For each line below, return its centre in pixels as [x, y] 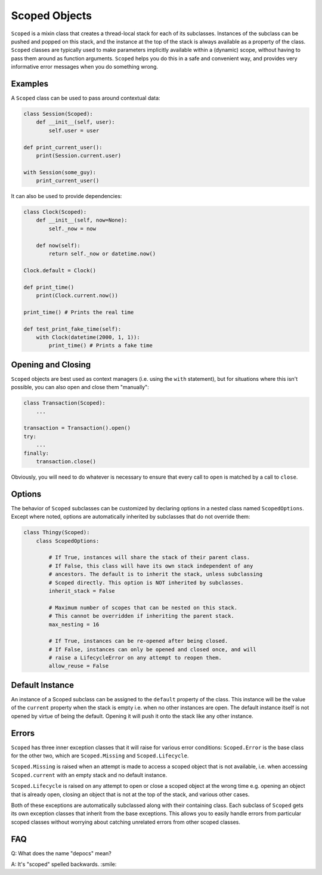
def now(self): [58, 245]
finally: [36, 453]
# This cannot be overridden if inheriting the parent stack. [142, 616]
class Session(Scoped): [58, 114]
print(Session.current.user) [79, 155]
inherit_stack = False [82, 591]
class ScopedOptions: [68, 541]
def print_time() [49, 287]
